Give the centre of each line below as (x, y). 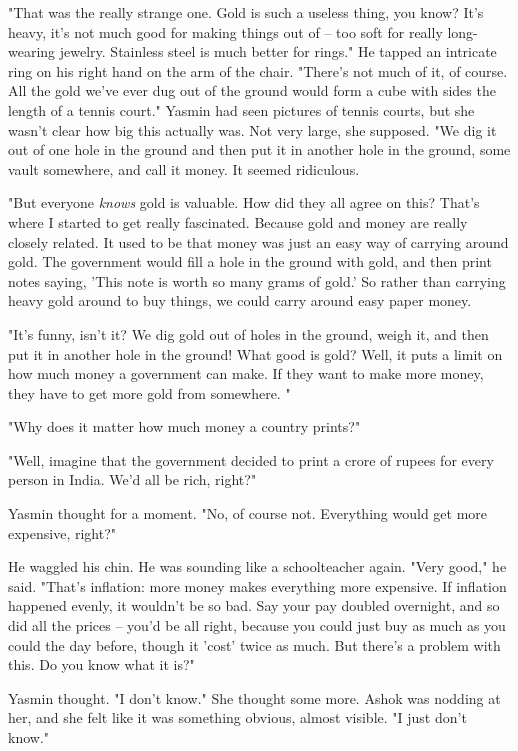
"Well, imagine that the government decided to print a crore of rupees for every (251, 459)
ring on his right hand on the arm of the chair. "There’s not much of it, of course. (258, 70)
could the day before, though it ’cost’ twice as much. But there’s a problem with (254, 644)
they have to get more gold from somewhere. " (149, 392)
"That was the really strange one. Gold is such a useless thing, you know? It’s (246, 12)
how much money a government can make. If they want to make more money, (246, 373)
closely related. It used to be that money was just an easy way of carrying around (258, 241)
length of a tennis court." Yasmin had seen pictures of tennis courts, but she (241, 109)
